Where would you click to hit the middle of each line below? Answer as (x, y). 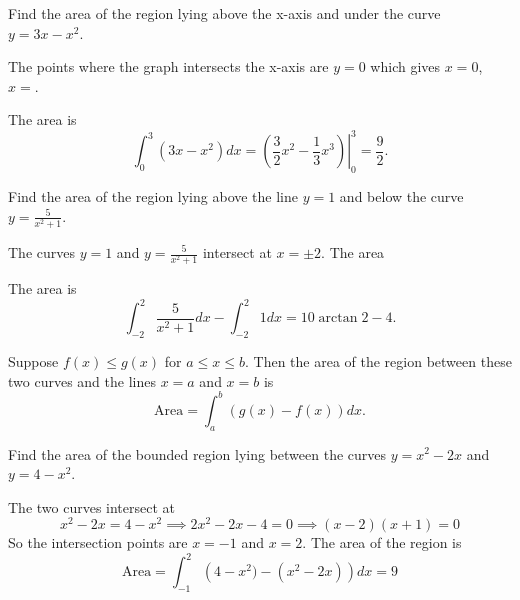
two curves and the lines (82, 380)
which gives (405, 66)
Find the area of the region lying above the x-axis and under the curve (224, 13)
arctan (338, 318)
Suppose (33, 361)
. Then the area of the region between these (378, 361)
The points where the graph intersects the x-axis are (168, 66)
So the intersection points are (98, 542)
